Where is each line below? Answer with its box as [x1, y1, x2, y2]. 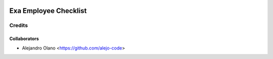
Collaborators [9, 35, 39, 42]
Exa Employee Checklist [9, 6, 87, 15]
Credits [9, 22, 28, 29]
